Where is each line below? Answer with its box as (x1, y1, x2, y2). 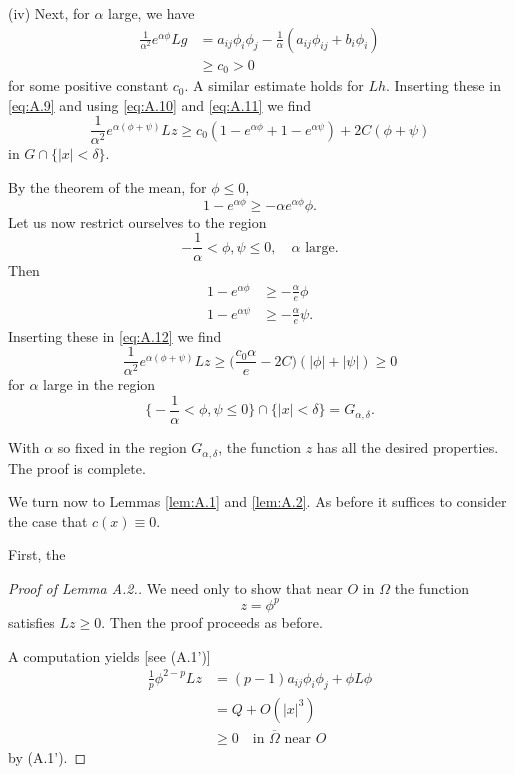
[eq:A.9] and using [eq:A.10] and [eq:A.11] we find (8, 94, 312, 115)
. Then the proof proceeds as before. (101, 611, 323, 632)
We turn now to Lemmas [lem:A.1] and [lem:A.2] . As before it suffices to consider (8, 491, 507, 512)
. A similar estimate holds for (184, 75, 364, 96)
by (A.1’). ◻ (8, 746, 87, 767)
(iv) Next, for (8, 3, 90, 23)
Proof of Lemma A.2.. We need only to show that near (8, 577, 343, 598)
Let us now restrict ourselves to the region (8, 211, 267, 232)
